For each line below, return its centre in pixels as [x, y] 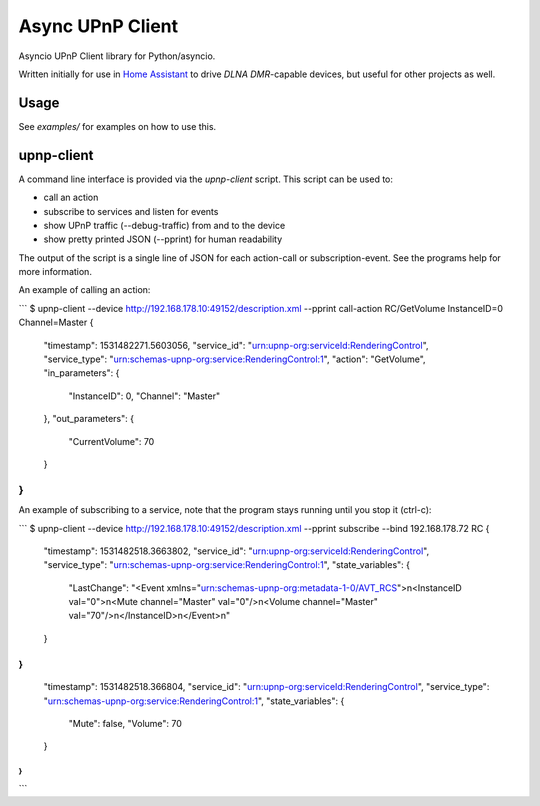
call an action [71, 197]
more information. [55, 272]
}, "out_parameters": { [89, 419]
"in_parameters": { [81, 373]
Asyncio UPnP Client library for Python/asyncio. [117, 56]
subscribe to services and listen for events [131, 211]
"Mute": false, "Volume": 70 [125, 724]
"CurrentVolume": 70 [111, 441]
